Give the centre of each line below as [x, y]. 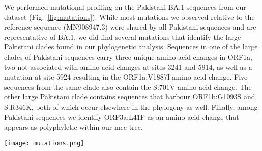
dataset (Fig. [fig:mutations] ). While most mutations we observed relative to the [129, 17]
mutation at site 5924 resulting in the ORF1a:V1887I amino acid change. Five [126, 77]
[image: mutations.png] [44, 143]
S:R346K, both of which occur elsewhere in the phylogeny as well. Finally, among [131, 106]
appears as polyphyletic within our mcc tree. [74, 127]
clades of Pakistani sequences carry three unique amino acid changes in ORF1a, [128, 56]
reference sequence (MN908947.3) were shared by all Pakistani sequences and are [130, 27]
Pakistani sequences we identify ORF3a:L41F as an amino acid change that [122, 117]
